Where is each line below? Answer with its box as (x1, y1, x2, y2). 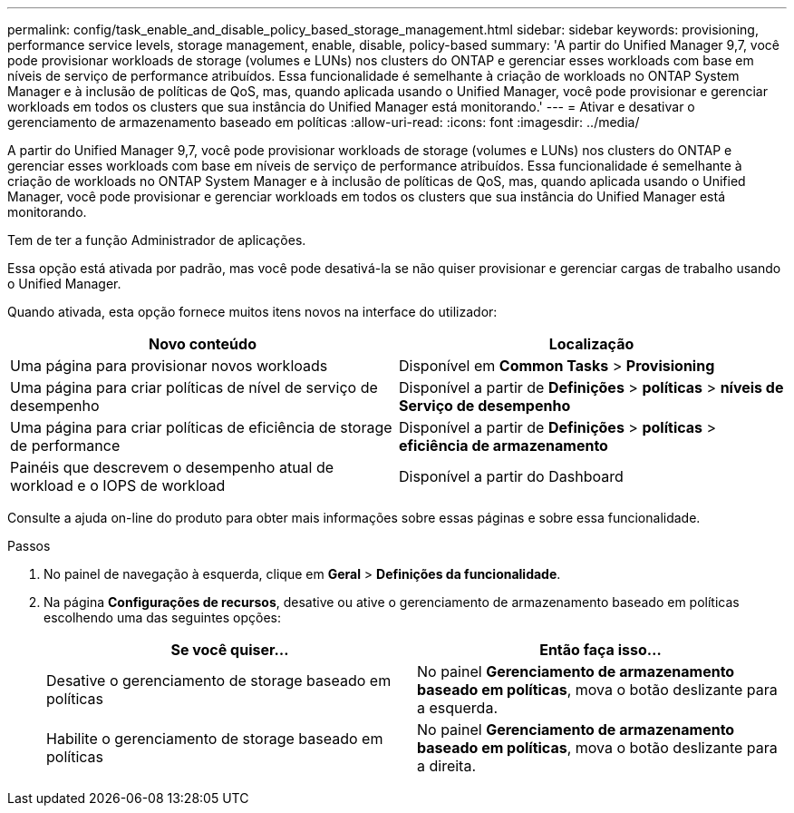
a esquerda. (417, 699, 498, 717)
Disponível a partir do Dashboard (399, 467, 624, 485)
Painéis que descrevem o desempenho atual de (10, 458, 334, 476)
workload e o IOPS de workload (10, 476, 226, 495)
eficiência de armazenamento (399, 436, 608, 455)
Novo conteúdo (149, 335, 257, 353)
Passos (7, 538, 51, 553)
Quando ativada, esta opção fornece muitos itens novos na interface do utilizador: (7, 304, 498, 319)
